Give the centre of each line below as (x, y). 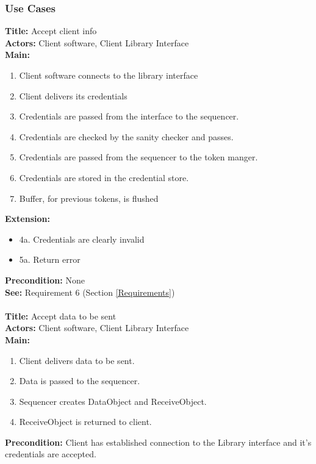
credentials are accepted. (51, 454)
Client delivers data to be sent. (77, 360)
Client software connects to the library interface (109, 75)
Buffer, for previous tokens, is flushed (89, 198)
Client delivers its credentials (73, 95)
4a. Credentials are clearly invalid (82, 239)
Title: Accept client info (51, 31)
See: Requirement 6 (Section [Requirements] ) (90, 292)
